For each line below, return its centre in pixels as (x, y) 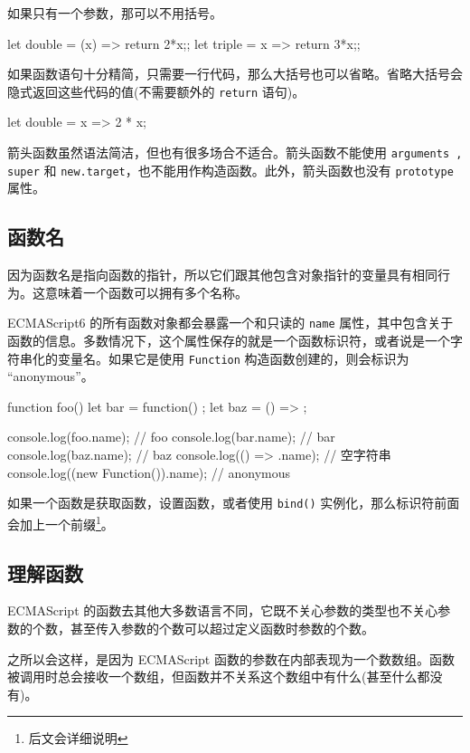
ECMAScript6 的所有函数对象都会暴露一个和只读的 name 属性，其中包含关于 (230, 323)
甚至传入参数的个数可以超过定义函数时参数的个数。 (222, 628)
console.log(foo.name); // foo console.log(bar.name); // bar (171, 437)
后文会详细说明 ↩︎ (78, 738)
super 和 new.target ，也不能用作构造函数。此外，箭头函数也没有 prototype (230, 170)
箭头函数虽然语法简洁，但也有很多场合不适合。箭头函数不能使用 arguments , (235, 153)
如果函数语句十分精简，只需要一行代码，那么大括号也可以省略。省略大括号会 (235, 74)
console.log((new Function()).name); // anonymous (149, 472)
